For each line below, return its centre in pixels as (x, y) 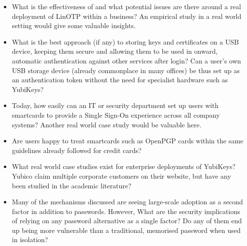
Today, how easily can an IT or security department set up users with (115, 105)
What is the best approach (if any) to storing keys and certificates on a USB (125, 41)
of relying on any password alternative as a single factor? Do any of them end (127, 221)
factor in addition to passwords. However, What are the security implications (126, 211)
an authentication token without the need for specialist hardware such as (120, 80)
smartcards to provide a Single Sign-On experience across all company (116, 115)
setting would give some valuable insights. (74, 25)
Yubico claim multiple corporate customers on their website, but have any (121, 176)
